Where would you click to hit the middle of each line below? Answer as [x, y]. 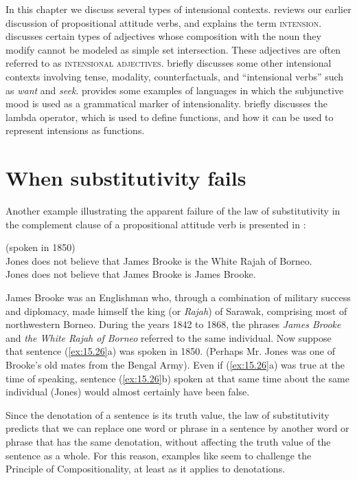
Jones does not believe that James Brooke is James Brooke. [131, 274]
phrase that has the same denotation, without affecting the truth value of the [168, 441]
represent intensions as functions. [75, 130]
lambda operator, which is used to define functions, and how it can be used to [170, 117]
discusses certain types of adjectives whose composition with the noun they [163, 36]
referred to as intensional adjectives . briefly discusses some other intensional [169, 63]
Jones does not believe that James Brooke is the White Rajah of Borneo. [159, 260]
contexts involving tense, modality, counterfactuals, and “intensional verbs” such [175, 76]
